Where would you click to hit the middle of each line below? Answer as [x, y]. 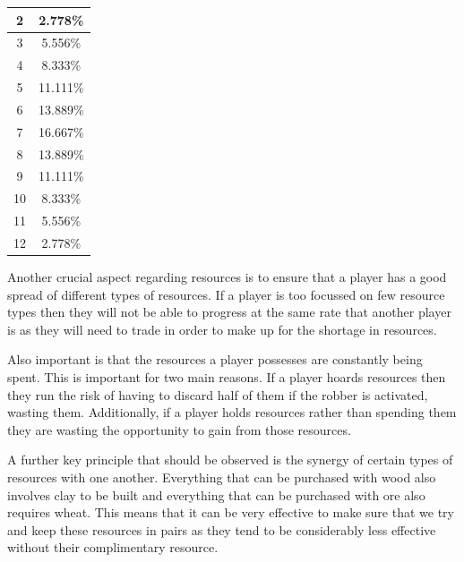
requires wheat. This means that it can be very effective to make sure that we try [231, 512]
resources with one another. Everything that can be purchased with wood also [222, 477]
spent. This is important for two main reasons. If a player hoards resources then [227, 377]
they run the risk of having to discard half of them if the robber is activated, [218, 394]
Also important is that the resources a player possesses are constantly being [215, 359]
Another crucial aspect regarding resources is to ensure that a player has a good [227, 277]
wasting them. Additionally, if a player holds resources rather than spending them [232, 412]
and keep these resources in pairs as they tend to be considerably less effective [222, 529]
